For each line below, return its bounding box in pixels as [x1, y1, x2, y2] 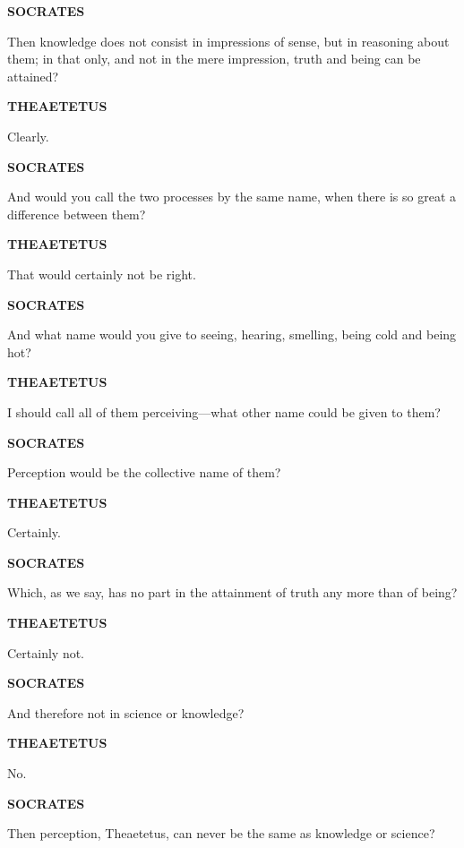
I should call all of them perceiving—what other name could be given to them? [7, 402, 441, 421]
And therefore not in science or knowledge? [7, 703, 245, 722]
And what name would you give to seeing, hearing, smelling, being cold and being [7, 325, 457, 344]
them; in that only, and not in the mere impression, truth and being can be [7, 49, 421, 68]
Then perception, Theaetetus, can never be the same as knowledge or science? [7, 824, 435, 843]
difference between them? [7, 204, 146, 223]
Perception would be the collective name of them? [7, 463, 281, 482]
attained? [7, 66, 59, 85]
